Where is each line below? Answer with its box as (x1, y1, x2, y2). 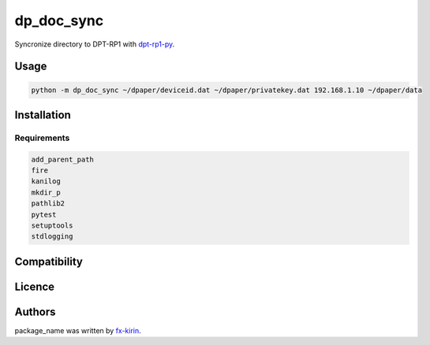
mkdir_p (31, 187, 61, 197)
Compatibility (14, 254, 83, 268)
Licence (14, 280, 55, 293)
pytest (31, 210, 57, 219)
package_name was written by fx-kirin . (14, 325, 141, 335)
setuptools (31, 221, 73, 230)
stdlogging (31, 232, 73, 241)
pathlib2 (31, 199, 65, 208)
